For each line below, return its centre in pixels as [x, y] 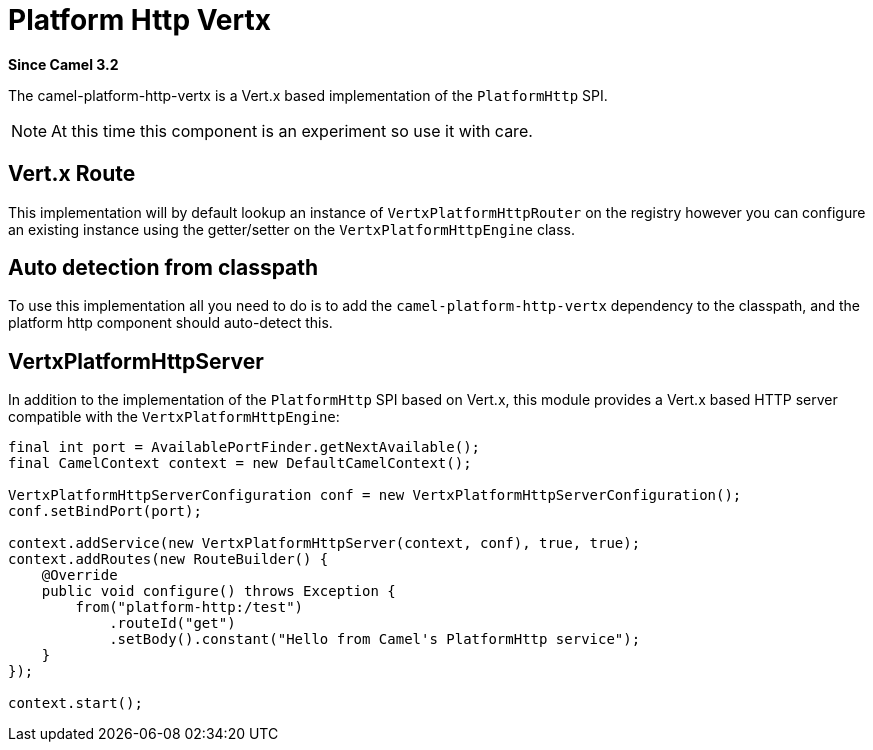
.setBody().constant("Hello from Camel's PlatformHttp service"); [375, 639]
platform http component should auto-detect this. [170, 323]
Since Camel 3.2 [63, 64]
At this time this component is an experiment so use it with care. [292, 130]
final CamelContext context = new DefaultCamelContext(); [240, 463]
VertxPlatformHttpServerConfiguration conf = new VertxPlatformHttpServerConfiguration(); [375, 495]
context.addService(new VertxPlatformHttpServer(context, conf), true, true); [324, 543]
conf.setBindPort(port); [105, 511]
